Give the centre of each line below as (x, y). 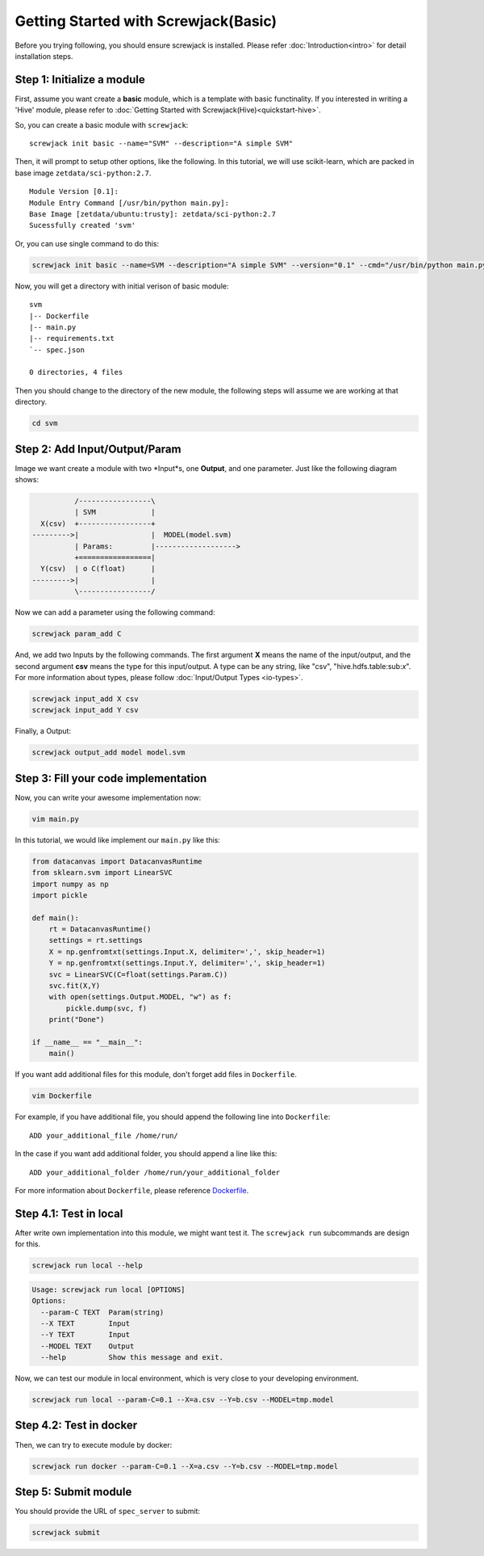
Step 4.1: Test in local (69, 1213)
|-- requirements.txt (72, 339)
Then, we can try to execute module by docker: (94, 1445)
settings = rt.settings (96, 940)
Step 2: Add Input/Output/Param (98, 449)
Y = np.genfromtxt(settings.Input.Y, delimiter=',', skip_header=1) (187, 963)
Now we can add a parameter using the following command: (115, 612)
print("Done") (77, 1020)
